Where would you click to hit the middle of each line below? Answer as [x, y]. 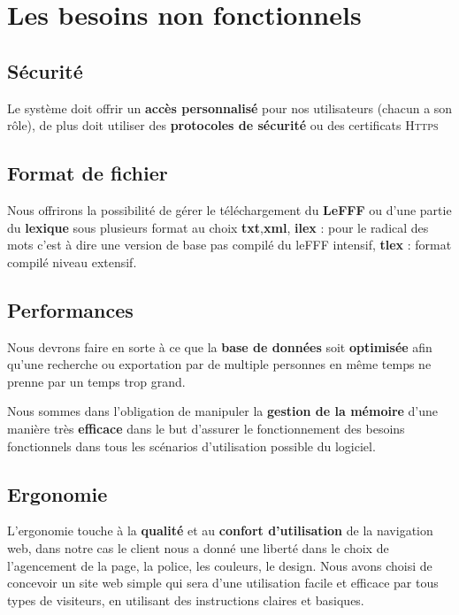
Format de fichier [88, 173]
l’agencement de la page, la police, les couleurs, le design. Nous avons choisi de [220, 565]
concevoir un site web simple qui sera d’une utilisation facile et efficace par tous [223, 583]
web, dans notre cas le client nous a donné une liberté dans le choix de [198, 547]
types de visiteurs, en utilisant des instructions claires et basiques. [186, 600]
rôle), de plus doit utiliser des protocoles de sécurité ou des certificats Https [223, 125]
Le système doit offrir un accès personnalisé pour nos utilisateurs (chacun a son [230, 108]
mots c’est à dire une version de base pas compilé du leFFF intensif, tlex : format [229, 245]
